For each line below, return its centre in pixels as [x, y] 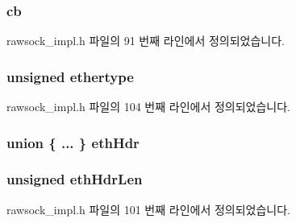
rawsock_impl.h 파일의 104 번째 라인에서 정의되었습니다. [149, 107]
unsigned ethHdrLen [75, 179]
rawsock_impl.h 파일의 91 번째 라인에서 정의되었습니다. [146, 41]
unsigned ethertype [70, 76]
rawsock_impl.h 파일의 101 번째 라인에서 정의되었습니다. [149, 209]
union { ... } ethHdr [73, 142]
